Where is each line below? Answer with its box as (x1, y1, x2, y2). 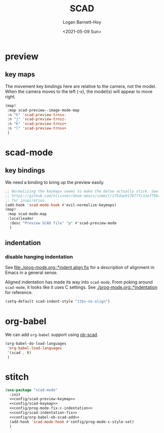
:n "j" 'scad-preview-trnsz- (7, 117, 67, 122)
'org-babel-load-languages (7, 346, 62, 351)
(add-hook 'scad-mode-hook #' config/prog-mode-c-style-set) (9, 419, 134, 424)
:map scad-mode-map (7, 211, 47, 217)
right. (5, 93, 16, 99)
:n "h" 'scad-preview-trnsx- (7, 112, 67, 117)
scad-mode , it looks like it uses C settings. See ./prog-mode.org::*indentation (5, 284, 158, 290)
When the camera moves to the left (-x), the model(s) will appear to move (5, 89, 153, 94)
